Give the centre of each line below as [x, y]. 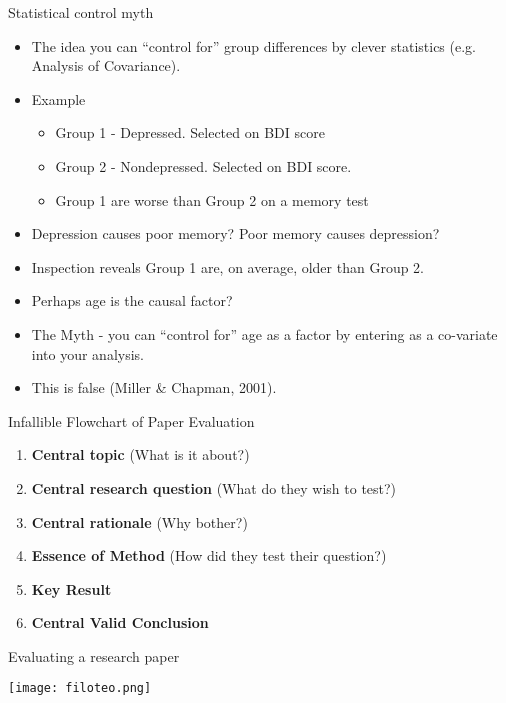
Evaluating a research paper [94, 655]
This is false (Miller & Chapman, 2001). [154, 387]
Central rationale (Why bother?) [139, 521]
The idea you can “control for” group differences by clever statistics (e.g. [253, 45]
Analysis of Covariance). [106, 65]
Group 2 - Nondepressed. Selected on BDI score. [203, 165]
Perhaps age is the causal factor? [132, 300]
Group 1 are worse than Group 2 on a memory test [212, 199]
